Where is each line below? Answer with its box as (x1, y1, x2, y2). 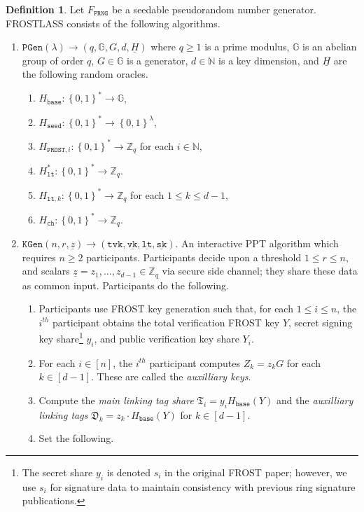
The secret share (22, 465, 93, 480)
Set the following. (38, 431, 114, 445)
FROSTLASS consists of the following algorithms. (6, 15, 220, 30)
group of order (22, 53, 84, 67)
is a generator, (127, 53, 188, 67)
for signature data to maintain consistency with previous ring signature (50, 479, 356, 494)
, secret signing (288, 314, 353, 329)
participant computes (149, 355, 241, 370)
